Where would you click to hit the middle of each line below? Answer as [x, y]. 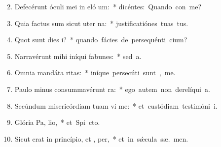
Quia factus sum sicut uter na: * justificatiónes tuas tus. [101, 23]
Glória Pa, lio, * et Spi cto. [57, 122]
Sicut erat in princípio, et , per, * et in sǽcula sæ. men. [101, 138]
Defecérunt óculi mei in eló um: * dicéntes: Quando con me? [108, 6]
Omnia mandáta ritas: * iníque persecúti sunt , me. [95, 73]
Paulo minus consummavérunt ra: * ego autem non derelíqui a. [112, 89]
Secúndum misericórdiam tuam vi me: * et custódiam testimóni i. [116, 105]
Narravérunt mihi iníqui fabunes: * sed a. [78, 56]
